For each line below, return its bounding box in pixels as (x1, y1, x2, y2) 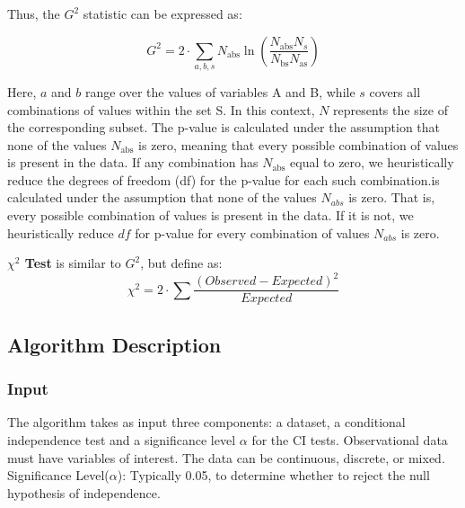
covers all (369, 82, 421, 101)
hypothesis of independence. (7, 483, 161, 502)
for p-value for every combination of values (135, 223, 370, 242)
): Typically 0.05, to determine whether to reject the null (117, 466, 430, 485)
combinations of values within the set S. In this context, (7, 100, 315, 119)
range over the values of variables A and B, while (84, 82, 355, 101)
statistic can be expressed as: (83, 4, 242, 22)
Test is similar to (24, 254, 121, 272)
